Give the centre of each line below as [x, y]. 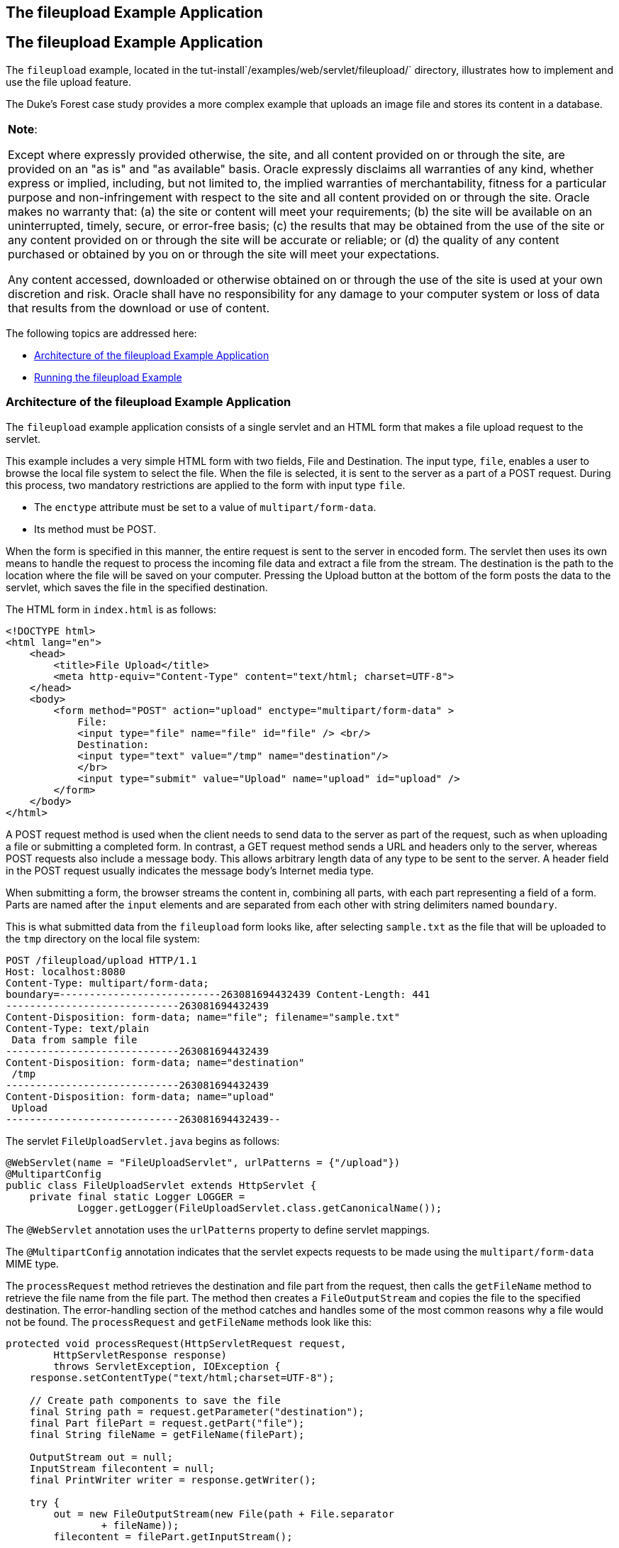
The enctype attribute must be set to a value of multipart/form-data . [205, 507]
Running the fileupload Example [108, 377]
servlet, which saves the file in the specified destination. [137, 587]
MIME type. [32, 1263]
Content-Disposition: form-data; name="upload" [140, 1096]
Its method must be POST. [95, 529]
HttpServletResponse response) [140, 1355]
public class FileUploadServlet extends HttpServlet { [161, 1185]
